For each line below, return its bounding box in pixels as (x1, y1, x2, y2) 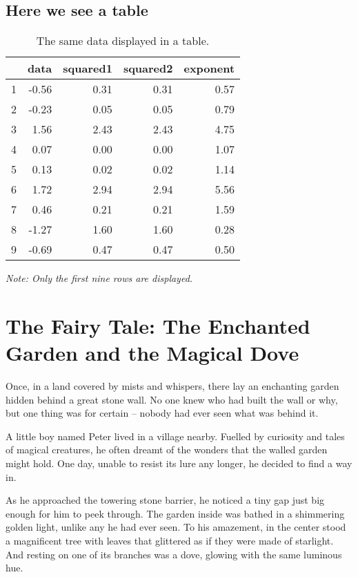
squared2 (123, 60, 173, 77)
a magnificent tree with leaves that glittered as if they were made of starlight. (6, 533, 334, 548)
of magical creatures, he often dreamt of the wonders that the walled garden (6, 442, 328, 457)
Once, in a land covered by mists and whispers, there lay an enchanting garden (6, 379, 339, 393)
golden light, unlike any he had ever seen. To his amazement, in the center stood (6, 520, 346, 534)
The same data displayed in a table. (36, 32, 210, 49)
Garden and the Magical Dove (6, 339, 299, 367)
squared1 (63, 60, 112, 77)
